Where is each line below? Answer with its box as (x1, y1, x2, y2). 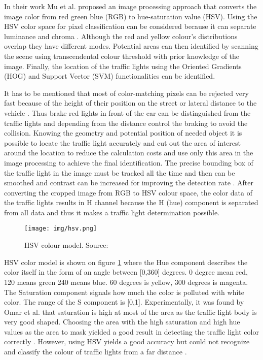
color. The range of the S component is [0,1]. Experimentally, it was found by (4, 297, 244, 307)
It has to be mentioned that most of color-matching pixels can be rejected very (4, 87, 249, 98)
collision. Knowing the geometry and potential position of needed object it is (4, 127, 242, 138)
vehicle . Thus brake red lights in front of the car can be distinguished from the (4, 107, 251, 118)
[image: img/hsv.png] (24, 225, 97, 233)
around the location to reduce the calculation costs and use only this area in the (4, 147, 253, 158)
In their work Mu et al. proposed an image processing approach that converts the (4, 1, 257, 11)
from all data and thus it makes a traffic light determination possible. (4, 207, 220, 217)
